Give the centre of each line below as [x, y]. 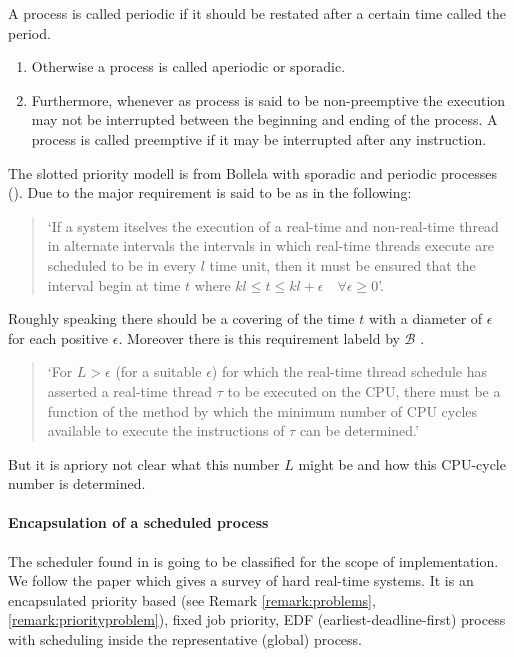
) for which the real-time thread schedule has [349, 371]
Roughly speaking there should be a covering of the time [181, 318]
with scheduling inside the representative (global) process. [185, 639]
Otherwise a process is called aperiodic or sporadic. [188, 66]
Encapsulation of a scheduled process [138, 522]
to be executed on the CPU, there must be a [364, 390]
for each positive [58, 337]
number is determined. [77, 483]
